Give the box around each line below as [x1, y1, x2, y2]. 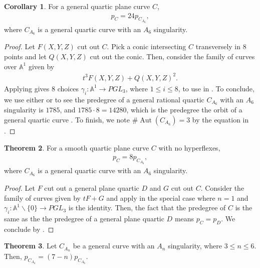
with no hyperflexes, [158, 142, 220, 153]
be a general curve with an [73, 240, 155, 251]
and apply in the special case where [106, 192, 215, 203]
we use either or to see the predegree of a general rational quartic [4, 94, 204, 104]
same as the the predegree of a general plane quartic [4, 213, 164, 223]
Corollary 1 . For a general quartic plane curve [4, 1, 150, 11]
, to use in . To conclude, [178, 83, 254, 93]
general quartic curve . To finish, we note [4, 114, 130, 124]
